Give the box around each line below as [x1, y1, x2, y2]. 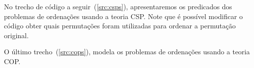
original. [4, 30, 29, 40]
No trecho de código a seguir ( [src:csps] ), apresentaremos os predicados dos [4, 1, 232, 11]
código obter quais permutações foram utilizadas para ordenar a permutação [4, 21, 236, 31]
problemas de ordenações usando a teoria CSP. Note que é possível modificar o [4, 11, 243, 21]
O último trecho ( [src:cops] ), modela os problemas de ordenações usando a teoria [4, 46, 250, 57]
